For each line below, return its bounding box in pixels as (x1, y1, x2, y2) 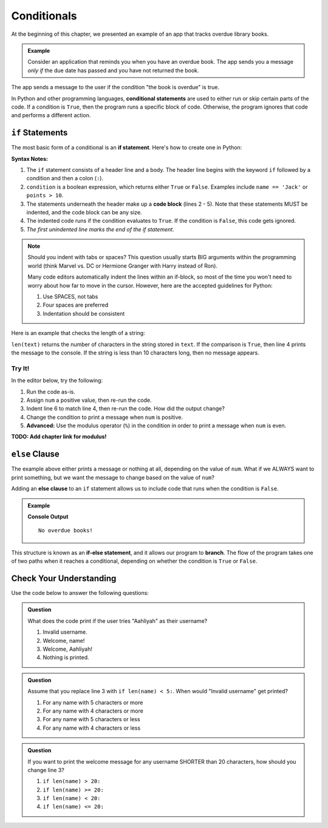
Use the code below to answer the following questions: (11, 589, 149, 597)
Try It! (11, 364, 30, 373)
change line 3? (27, 766, 65, 773)
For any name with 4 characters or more (43, 707, 144, 714)
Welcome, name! (43, 637, 85, 644)
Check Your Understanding (11, 573, 117, 583)
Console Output (27, 513, 69, 520)
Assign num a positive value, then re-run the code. (26, 396, 152, 404)
